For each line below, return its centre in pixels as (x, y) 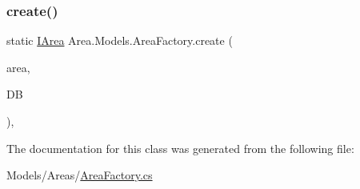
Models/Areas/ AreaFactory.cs (80, 175)
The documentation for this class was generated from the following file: (180, 148)
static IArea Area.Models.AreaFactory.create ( (120, 40)
